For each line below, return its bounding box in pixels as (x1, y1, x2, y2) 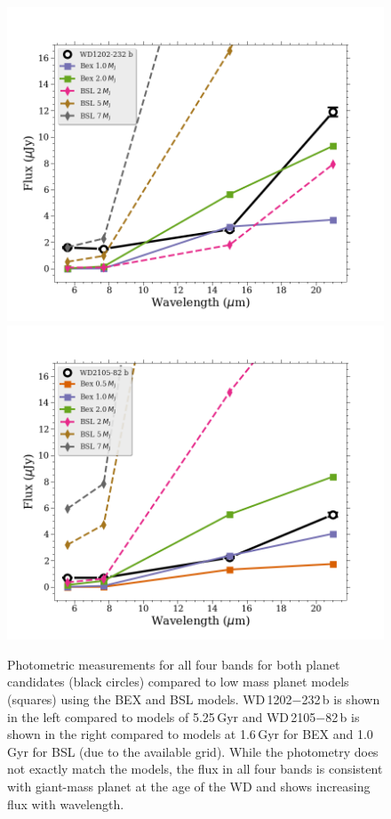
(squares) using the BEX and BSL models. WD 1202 (7, 690, 292, 709)
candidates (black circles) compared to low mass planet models (7, 672, 349, 691)
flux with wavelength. (7, 794, 124, 813)
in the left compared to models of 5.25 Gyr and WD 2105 (7, 707, 316, 726)
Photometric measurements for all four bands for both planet (7, 654, 340, 673)
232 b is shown (301, 690, 380, 709)
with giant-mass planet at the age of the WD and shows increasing (7, 777, 371, 795)
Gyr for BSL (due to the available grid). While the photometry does (7, 742, 379, 760)
